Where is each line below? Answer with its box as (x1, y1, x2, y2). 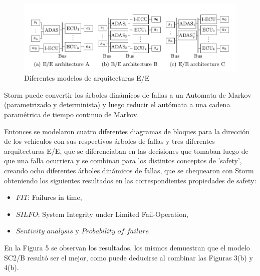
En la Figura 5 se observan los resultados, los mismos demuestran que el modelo (4, 242, 250, 252)
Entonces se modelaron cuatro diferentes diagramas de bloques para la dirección (4, 126, 250, 136)
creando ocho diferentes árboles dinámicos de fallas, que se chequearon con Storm (4, 165, 254, 175)
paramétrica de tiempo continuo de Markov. (4, 109, 139, 119)
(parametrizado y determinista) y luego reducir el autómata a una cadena (4, 99, 230, 110)
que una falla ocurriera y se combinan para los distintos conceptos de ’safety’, (4, 155, 242, 166)
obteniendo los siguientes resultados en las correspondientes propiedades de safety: (4, 175, 256, 185)
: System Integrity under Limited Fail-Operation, (38, 208, 188, 219)
